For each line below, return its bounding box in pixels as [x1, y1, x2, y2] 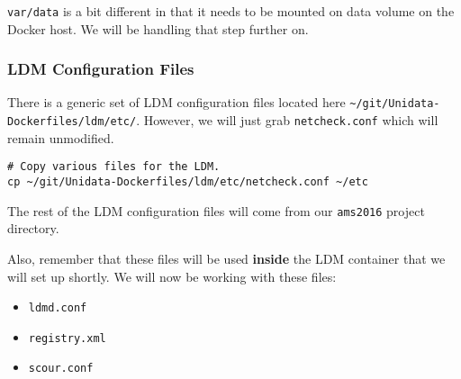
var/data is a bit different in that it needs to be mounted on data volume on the [7, 2, 455, 20]
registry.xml [28, 331, 106, 345]
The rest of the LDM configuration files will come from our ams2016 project [7, 201, 425, 220]
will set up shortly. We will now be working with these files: [7, 266, 337, 285]
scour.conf [28, 362, 94, 375]
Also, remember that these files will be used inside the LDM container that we [7, 248, 446, 267]
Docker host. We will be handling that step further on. [7, 19, 309, 38]
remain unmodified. [7, 128, 114, 147]
